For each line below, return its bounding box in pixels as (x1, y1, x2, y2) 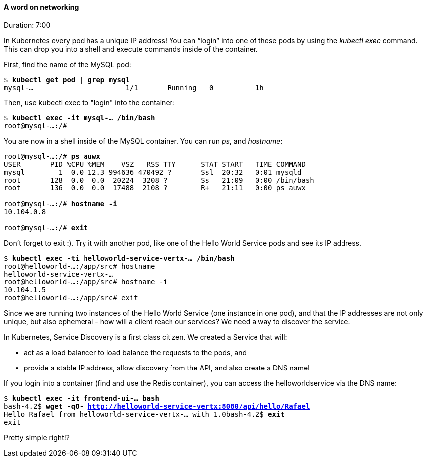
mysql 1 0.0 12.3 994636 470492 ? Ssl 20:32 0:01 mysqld (4, 168, 302, 176)
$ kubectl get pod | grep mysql (4, 75, 130, 84)
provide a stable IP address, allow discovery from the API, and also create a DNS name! (24, 363, 310, 372)
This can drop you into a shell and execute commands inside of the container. (4, 44, 258, 53)
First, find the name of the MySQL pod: (4, 60, 131, 69)
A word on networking (4, 3, 79, 11)
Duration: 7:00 (4, 20, 51, 29)
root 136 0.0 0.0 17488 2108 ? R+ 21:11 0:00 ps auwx (4, 184, 306, 192)
